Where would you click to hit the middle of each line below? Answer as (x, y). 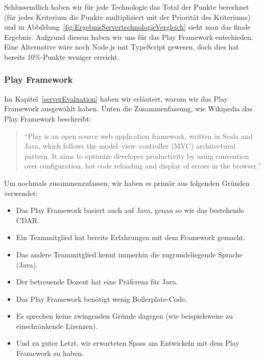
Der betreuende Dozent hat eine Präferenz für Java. (97, 282)
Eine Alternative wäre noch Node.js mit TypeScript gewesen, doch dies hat (122, 47)
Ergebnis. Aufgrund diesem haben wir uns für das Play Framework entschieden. (129, 37)
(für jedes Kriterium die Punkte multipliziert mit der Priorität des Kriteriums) (127, 17)
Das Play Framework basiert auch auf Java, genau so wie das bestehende (130, 210)
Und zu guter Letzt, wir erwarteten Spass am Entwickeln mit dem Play (128, 343)
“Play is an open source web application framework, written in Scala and (138, 136)
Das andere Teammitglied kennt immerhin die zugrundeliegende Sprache (129, 254)
